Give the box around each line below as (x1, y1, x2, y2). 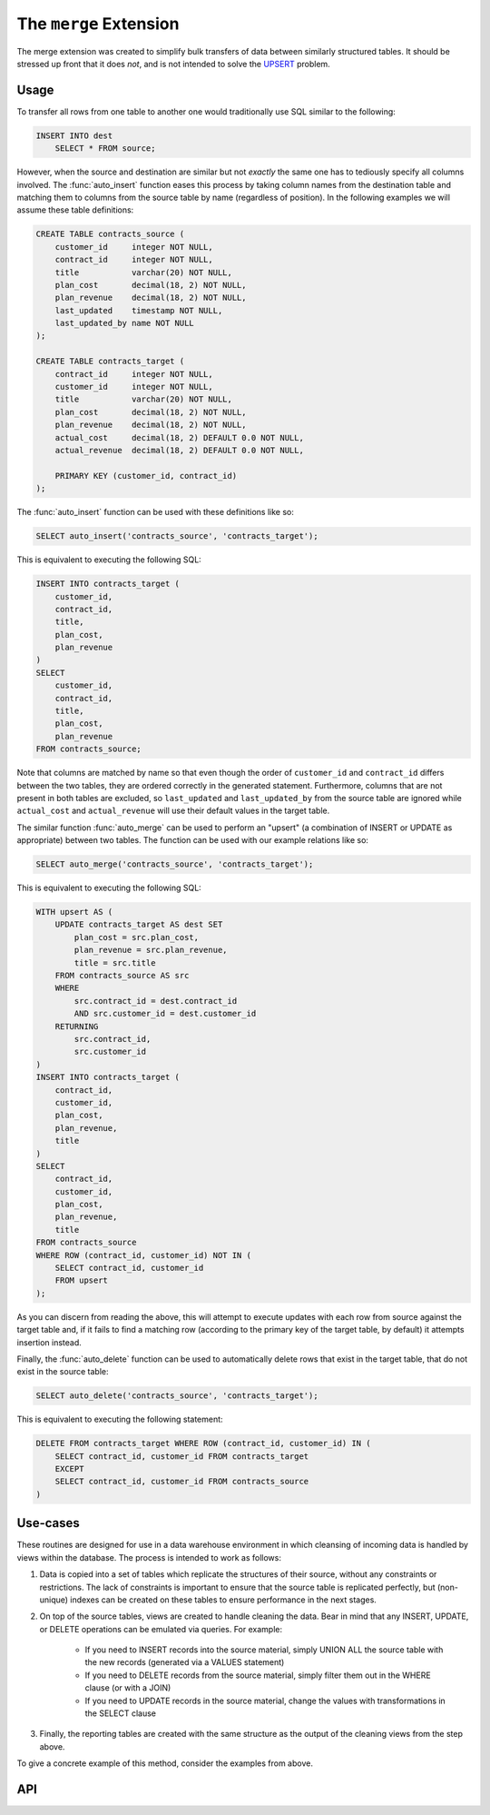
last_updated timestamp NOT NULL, (54, 305, 223, 315)
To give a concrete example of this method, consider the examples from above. (16, 1758, 313, 1769)
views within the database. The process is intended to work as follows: (16, 1552, 281, 1562)
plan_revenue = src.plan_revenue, (73, 945, 228, 956)
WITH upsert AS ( (35, 907, 113, 917)
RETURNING (54, 1021, 99, 1031)
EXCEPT (54, 1463, 84, 1474)
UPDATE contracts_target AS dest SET (54, 919, 223, 930)
